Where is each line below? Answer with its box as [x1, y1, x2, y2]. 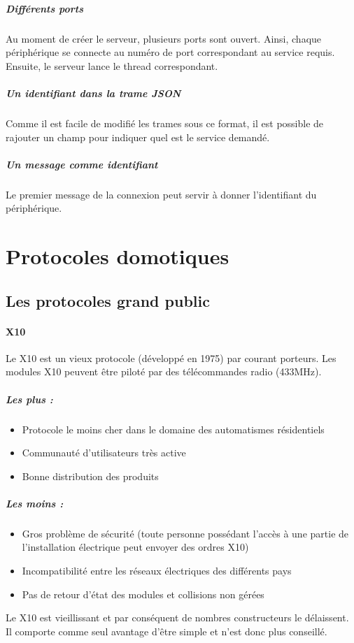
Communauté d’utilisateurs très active [22, 445, 186, 460]
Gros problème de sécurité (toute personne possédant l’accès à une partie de [22, 526, 349, 540]
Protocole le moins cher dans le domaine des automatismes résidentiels [22, 421, 325, 436]
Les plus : [6, 391, 53, 406]
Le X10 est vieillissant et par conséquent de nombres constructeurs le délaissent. [6, 610, 349, 625]
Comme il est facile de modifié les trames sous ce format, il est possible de [6, 115, 324, 130]
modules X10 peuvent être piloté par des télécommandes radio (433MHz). [6, 364, 322, 379]
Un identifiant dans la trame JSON [6, 85, 181, 100]
